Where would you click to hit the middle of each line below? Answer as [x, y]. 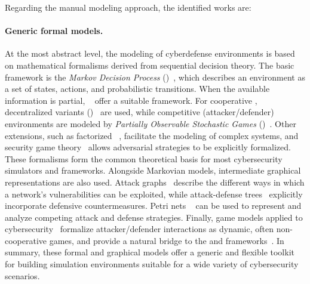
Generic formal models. [54, 31]
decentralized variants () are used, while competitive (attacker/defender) [139, 112]
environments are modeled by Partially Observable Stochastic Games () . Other [151, 123]
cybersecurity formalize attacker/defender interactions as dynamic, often [139, 229]
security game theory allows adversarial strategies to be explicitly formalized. [148, 147]
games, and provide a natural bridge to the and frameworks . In [167, 240]
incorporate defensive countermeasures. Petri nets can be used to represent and [153, 206]
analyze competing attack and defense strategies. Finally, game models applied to [154, 217]
